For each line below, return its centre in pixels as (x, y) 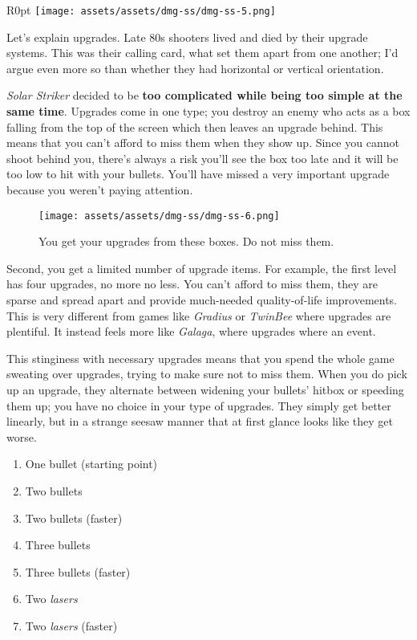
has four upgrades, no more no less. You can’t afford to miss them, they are (192, 284)
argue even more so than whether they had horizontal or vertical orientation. (195, 68)
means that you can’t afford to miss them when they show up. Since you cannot (203, 143)
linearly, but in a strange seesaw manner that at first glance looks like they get (200, 421)
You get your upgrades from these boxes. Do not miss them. (186, 241)
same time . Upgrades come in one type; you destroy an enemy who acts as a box (208, 111)
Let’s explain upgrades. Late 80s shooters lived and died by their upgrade (187, 37)
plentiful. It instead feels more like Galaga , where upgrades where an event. (191, 331)
